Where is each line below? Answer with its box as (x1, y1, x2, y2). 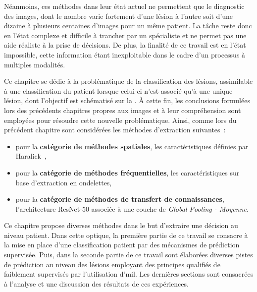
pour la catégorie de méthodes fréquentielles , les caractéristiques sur (15, 167, 240, 177)
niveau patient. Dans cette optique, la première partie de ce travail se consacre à (4, 230, 248, 240)
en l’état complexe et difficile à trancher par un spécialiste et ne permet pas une (4, 30, 247, 40)
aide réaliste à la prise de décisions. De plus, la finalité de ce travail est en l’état (4, 40, 246, 50)
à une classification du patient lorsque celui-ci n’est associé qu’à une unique (4, 85, 233, 96)
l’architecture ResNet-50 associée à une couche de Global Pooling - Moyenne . (15, 203, 249, 214)
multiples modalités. (4, 59, 65, 69)
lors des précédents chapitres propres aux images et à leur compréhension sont (4, 105, 241, 115)
